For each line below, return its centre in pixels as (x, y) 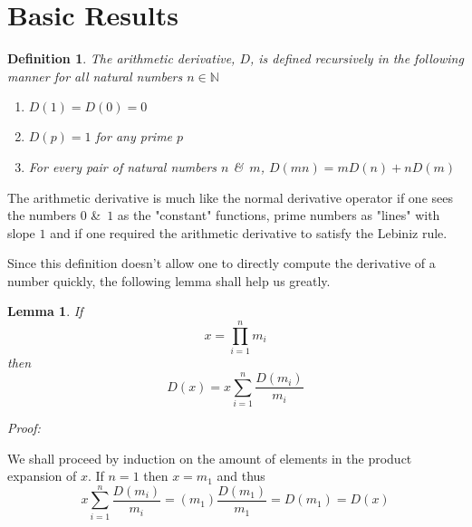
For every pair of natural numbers (123, 166)
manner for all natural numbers (95, 76)
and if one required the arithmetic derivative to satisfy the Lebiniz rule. (249, 232)
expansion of (42, 476)
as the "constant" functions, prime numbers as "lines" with (279, 215)
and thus (241, 476)
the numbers (42, 215)
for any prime (134, 136)
